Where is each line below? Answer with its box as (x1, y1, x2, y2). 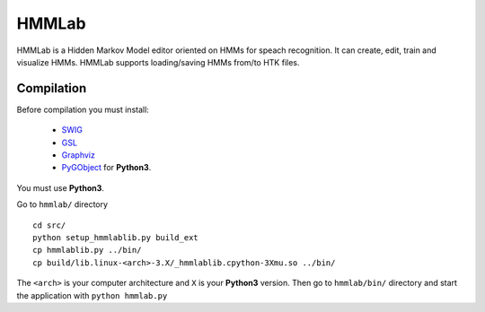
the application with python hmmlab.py (16, 290, 168, 300)
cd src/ (32, 220, 66, 230)
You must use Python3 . (16, 182, 105, 193)
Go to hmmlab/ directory (16, 199, 108, 210)
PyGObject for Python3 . (61, 162, 152, 173)
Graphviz (61, 150, 96, 160)
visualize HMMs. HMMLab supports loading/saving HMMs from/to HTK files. (16, 56, 300, 67)
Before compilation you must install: (16, 104, 150, 115)
